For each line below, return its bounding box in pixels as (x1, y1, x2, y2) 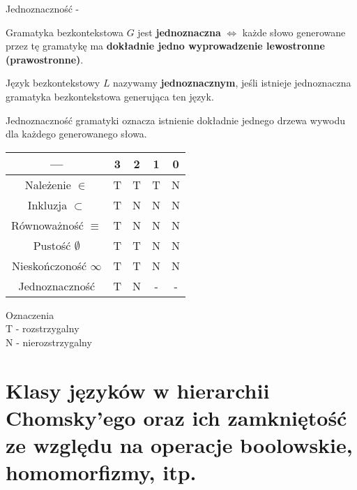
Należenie (24, 176, 71, 193)
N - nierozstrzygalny (6, 334, 92, 349)
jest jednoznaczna (137, 24, 221, 39)
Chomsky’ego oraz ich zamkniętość (6, 403, 347, 431)
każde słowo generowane (242, 24, 346, 39)
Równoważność (11, 216, 84, 233)
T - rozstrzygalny (6, 321, 79, 336)
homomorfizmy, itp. (6, 458, 197, 487)
